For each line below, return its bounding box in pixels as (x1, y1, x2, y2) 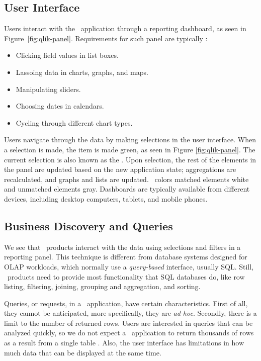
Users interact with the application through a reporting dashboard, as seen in (4, 23, 246, 34)
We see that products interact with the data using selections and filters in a (4, 241, 241, 252)
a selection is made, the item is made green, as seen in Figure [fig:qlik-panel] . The (4, 144, 255, 154)
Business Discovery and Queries (4, 218, 173, 233)
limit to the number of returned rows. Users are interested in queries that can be (4, 317, 253, 328)
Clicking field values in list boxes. (16, 50, 119, 60)
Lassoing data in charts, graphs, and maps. (16, 66, 148, 77)
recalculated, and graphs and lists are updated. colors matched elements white (4, 173, 249, 184)
